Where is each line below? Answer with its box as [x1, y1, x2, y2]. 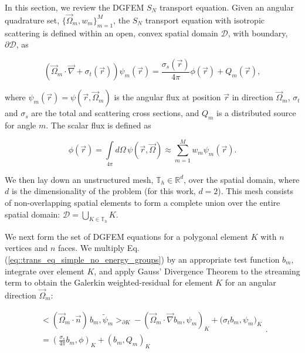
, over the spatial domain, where [184, 173, 300, 185]
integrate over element [5, 264, 84, 277]
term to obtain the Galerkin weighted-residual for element [5, 276, 213, 288]
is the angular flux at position [114, 91, 221, 103]
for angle [5, 119, 36, 131]
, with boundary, [228, 26, 288, 39]
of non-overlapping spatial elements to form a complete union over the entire [5, 196, 280, 208]
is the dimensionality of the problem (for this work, [11, 185, 196, 197]
